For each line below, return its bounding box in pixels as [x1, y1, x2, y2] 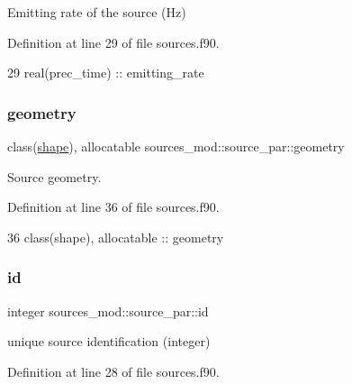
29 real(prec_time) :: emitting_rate [7, 63, 204, 82]
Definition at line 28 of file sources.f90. [7, 361, 220, 380]
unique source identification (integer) [7, 332, 211, 351]
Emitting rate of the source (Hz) [7, 3, 186, 21]
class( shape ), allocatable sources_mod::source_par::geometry [7, 137, 345, 155]
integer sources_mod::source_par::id [7, 301, 209, 320]
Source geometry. [7, 167, 102, 186]
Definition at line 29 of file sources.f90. [7, 32, 220, 51]
